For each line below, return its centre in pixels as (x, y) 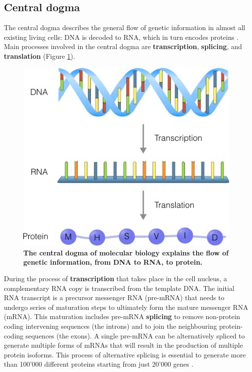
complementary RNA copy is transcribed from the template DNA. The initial (119, 288)
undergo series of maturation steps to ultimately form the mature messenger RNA (126, 307)
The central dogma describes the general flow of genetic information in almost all (125, 27)
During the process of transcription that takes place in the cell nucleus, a (116, 279)
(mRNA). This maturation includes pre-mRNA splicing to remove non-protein (122, 316)
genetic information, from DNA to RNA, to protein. (113, 262)
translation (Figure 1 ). (40, 56)
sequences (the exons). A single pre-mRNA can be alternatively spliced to (135, 335)
